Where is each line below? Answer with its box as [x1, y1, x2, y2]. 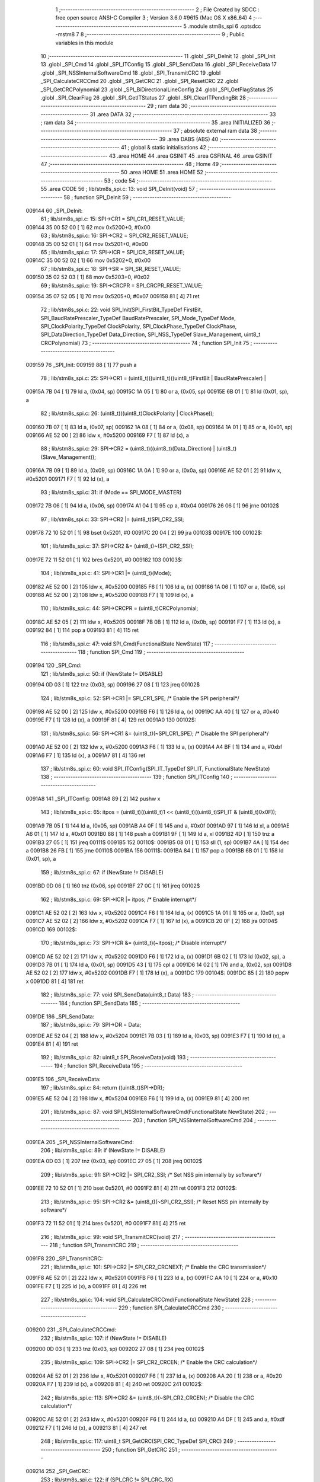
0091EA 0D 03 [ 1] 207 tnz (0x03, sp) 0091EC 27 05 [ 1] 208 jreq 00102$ [25, 1158, 203, 1165]
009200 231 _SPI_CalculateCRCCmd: [25, 1326, 117, 1333]
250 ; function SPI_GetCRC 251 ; [101, 1446, 180, 1453]
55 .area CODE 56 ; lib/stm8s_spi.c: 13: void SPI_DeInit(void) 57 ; [40, 186, 198, 193]
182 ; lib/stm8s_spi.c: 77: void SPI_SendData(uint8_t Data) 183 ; [40, 991, 194, 998]
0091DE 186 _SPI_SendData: [25, 1013, 95, 1020]
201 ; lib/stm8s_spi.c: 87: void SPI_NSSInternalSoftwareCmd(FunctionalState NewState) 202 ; [40, 1109, 268, 1116]
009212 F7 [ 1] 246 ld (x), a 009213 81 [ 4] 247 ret [25, 1424, 148, 1431]
